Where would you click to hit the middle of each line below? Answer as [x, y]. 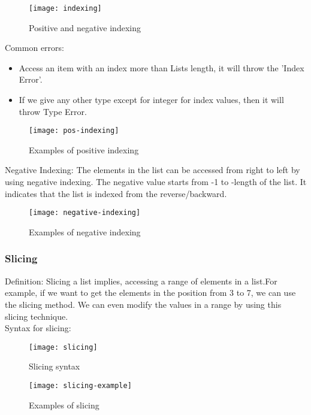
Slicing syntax [55, 366]
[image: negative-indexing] [85, 213]
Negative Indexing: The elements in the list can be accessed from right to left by [153, 170]
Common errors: [34, 48]
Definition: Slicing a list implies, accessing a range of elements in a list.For [141, 281]
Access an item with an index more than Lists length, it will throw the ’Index [161, 67]
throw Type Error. [53, 111]
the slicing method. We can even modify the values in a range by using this [143, 304]
